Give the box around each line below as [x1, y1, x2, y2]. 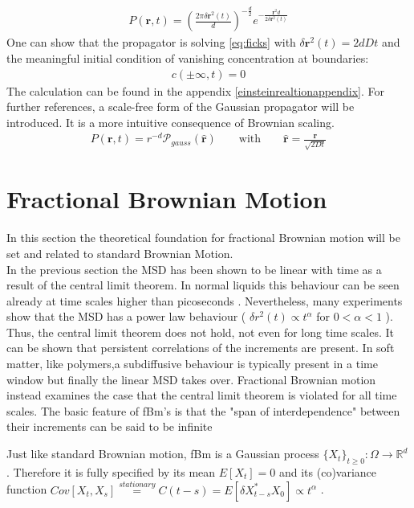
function [6, 481, 47, 498]
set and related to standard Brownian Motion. [6, 244, 233, 261]
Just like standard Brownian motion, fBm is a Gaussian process [6, 445, 319, 462]
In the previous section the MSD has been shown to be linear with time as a [6, 260, 382, 277]
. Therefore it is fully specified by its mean [6, 463, 216, 480]
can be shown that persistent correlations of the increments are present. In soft [6, 339, 395, 356]
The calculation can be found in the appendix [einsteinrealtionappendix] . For [6, 82, 385, 99]
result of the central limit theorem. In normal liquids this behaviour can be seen [6, 277, 400, 293]
